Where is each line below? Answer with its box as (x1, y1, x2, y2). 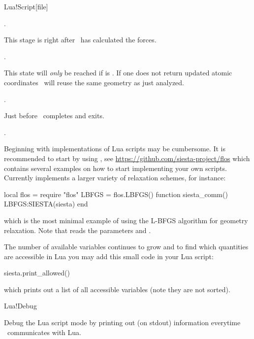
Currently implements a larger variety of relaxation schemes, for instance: (4, 172, 226, 183)
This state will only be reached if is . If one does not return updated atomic (4, 68, 232, 78)
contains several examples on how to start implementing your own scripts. (4, 163, 227, 173)
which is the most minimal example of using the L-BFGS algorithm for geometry (4, 215, 248, 225)
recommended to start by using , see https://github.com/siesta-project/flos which (4, 153, 250, 163)
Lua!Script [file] (4, 1, 48, 11)
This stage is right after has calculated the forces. (4, 34, 157, 45)
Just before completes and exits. (4, 110, 104, 121)
